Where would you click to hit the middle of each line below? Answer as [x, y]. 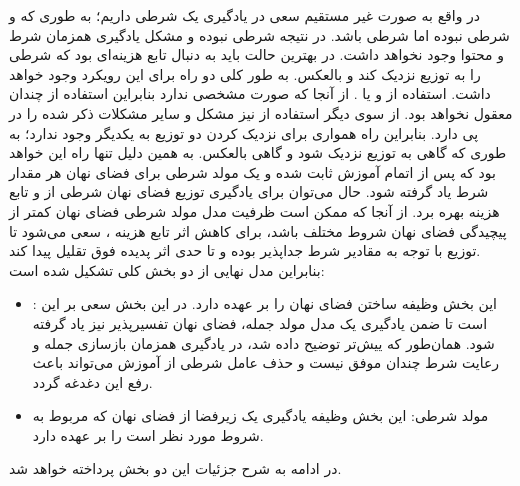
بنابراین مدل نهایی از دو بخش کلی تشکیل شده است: [167, 269]
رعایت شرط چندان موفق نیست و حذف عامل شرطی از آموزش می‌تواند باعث [266, 362]
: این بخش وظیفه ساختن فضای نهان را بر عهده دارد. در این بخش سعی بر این [264, 303]
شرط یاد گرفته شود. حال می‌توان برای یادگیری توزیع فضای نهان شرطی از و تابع [249, 191]
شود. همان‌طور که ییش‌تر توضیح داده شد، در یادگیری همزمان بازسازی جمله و [263, 342]
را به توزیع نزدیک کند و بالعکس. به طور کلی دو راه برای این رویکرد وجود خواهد [245, 73]
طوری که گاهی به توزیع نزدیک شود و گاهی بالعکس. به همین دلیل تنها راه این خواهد [258, 152]
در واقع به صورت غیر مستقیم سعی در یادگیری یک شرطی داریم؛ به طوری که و [245, 15]
